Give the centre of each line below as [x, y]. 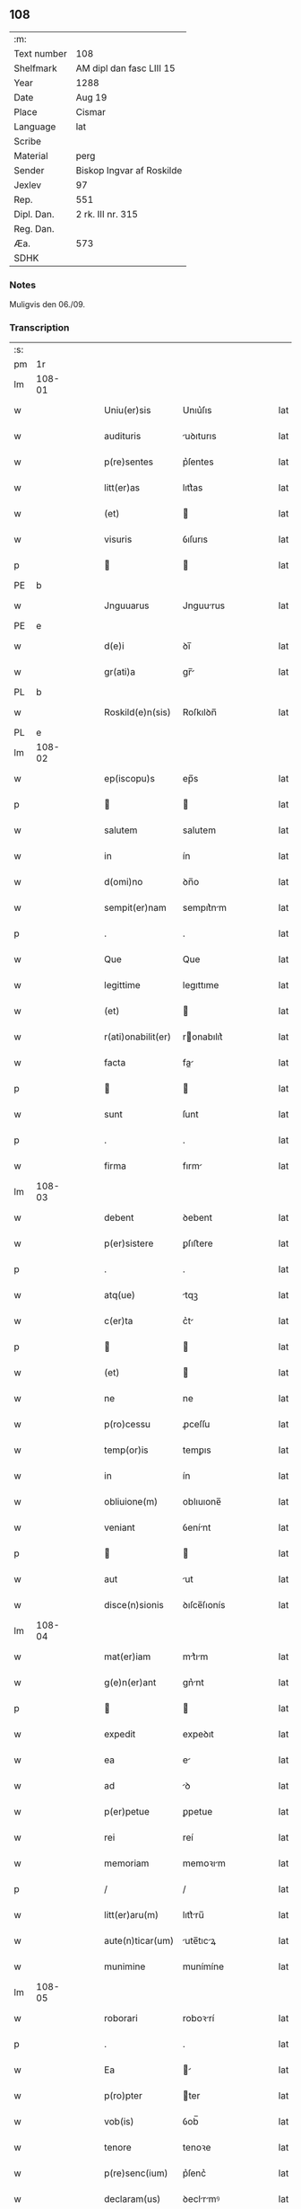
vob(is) [119, 2122]
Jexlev [28, 185]
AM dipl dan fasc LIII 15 [126, 68]
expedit [120, 1735]
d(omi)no [124, 882]
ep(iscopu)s [129, 779]
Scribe [28, 141]
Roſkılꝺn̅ [200, 712]
